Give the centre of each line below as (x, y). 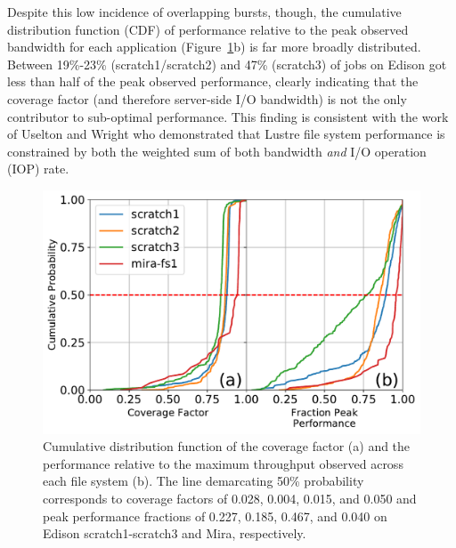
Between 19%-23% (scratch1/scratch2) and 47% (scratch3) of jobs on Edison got (227, 64)
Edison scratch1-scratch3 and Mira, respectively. (175, 533)
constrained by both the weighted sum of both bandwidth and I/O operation (217, 151)
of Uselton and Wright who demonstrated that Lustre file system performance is (226, 134)
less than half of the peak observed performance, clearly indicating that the (213, 81)
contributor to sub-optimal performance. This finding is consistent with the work (228, 116)
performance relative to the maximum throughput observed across (223, 463)
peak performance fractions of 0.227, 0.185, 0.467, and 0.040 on (215, 516)
